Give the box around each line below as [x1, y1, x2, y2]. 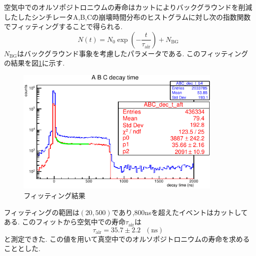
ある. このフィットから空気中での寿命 [4, 217, 126, 227]
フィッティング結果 [24, 190, 85, 200]
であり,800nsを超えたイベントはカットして [111, 207, 248, 217]
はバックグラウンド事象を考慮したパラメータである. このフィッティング [17, 48, 248, 58]
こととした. [4, 243, 40, 254]
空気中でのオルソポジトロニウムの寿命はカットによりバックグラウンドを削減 [4, 2, 253, 12]
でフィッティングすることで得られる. [4, 21, 123, 32]
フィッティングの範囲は [4, 207, 79, 217]
